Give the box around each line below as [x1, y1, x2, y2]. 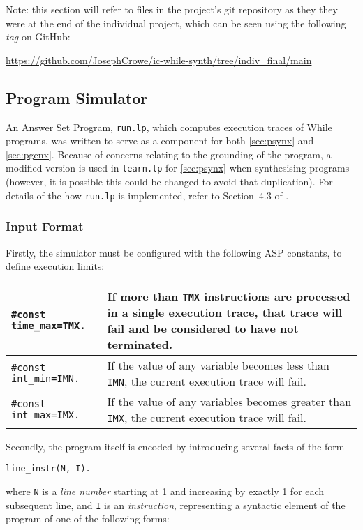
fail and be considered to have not [107, 319, 299, 336]
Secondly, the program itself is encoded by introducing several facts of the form [6, 439, 345, 453]
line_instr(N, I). [6, 464, 91, 474]
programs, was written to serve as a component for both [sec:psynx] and [6, 133, 314, 148]
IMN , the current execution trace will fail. [107, 372, 306, 389]
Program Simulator [6, 86, 148, 108]
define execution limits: [6, 259, 105, 273]
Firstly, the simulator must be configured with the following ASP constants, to [6, 245, 342, 259]
